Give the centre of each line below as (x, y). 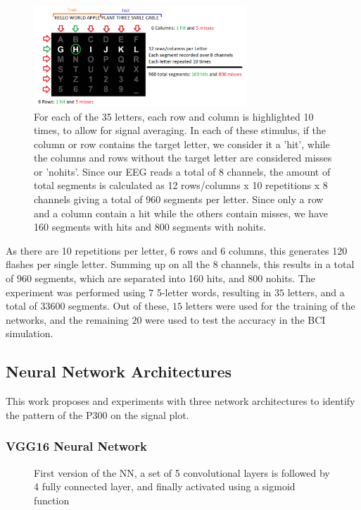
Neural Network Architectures (119, 371)
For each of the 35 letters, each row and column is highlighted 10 (174, 116)
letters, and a (316, 292)
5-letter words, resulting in (214, 292)
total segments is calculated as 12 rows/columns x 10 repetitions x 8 (181, 185)
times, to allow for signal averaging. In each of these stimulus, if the (180, 130)
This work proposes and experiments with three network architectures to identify (180, 401)
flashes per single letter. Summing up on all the (108, 264)
